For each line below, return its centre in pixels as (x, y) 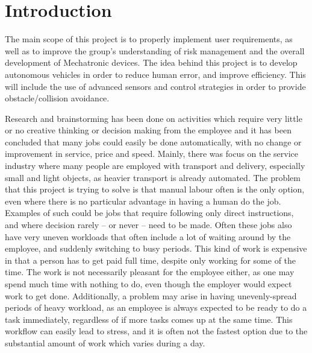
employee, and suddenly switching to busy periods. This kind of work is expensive (156, 248)
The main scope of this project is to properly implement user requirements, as (149, 39)
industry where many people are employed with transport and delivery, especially (155, 166)
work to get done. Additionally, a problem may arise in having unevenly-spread (151, 295)
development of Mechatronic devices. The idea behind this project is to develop (151, 62)
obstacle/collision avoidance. (57, 98)
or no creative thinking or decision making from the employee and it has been (148, 130)
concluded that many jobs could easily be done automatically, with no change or (153, 142)
